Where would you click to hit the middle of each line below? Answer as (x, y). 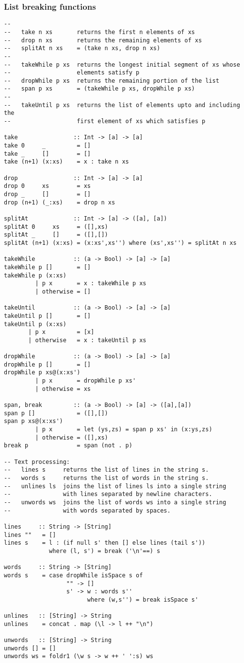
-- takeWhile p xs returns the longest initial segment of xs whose (122, 64)
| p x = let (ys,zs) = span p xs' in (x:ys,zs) (124, 430)
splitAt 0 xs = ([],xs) (56, 227)
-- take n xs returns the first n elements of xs (99, 32)
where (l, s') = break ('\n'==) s (105, 551)
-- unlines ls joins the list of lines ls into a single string (115, 486)
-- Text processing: (37, 462)
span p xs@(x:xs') (33, 421)
